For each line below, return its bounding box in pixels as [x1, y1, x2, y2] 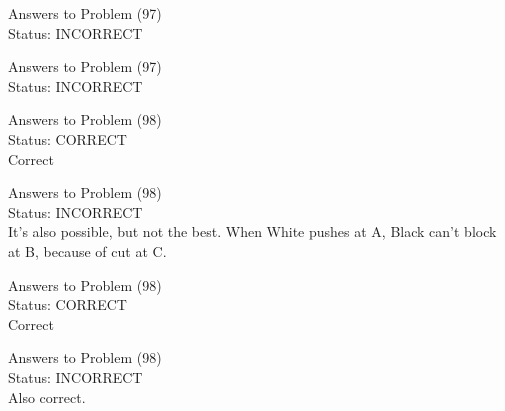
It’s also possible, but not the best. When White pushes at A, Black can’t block [8, 221, 497, 242]
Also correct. [8, 386, 86, 407]
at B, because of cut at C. [8, 240, 167, 261]
